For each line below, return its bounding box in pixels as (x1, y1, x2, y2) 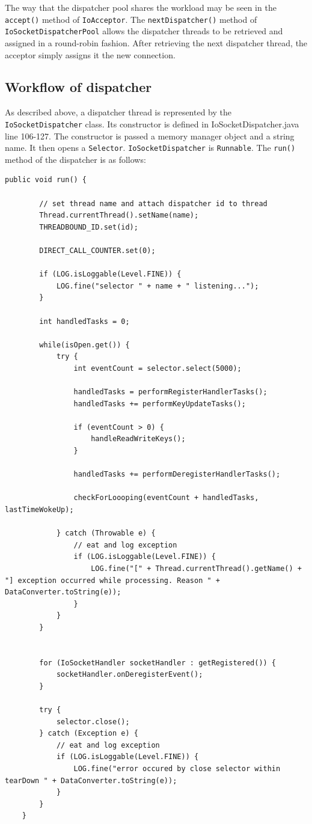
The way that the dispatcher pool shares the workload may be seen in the (5, 1, 277, 13)
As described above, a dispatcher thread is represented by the (5, 106, 232, 118)
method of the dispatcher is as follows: (5, 153, 146, 165)
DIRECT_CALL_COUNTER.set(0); (39, 246, 156, 255)
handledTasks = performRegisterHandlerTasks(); (73, 388, 268, 397)
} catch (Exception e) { (39, 729, 138, 738)
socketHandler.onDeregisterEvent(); (56, 670, 203, 679)
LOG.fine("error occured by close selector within (73, 764, 281, 774)
